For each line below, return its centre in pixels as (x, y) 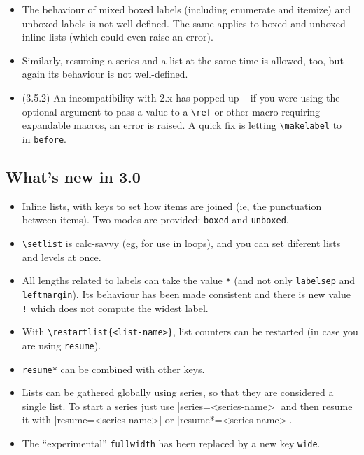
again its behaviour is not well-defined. (105, 74)
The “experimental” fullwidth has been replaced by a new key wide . (171, 443)
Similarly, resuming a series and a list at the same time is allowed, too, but (183, 60)
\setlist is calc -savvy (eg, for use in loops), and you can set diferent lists (181, 243)
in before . (44, 138)
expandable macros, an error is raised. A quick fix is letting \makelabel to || (186, 125)
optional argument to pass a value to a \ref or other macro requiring (171, 111)
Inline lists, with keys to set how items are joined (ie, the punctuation (172, 205)
